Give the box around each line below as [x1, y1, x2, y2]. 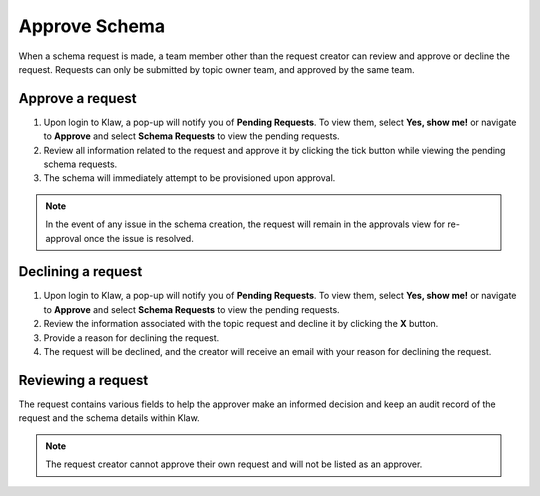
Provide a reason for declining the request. [43, 331, 220, 344]
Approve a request [18, 90, 137, 107]
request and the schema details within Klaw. [18, 412, 200, 424]
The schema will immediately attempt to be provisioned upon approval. [43, 172, 336, 184]
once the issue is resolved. [83, 232, 194, 244]
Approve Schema [18, 15, 165, 37]
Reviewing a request [18, 371, 149, 389]
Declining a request [18, 263, 143, 280]
